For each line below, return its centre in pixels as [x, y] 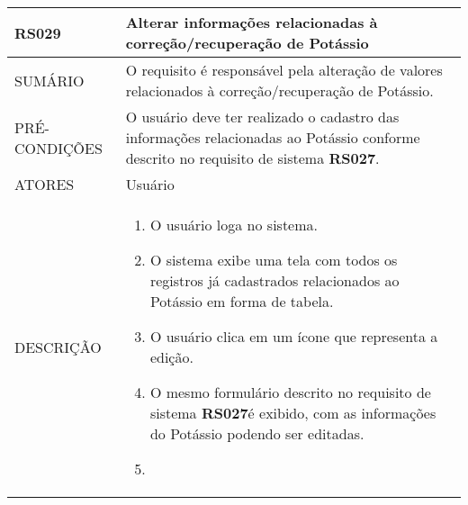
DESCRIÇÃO [58, 347]
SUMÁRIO [49, 80]
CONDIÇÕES [58, 148]
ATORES [45, 184]
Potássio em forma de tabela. [242, 301]
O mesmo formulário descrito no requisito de [290, 392]
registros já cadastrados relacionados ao [274, 280]
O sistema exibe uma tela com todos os [274, 260]
